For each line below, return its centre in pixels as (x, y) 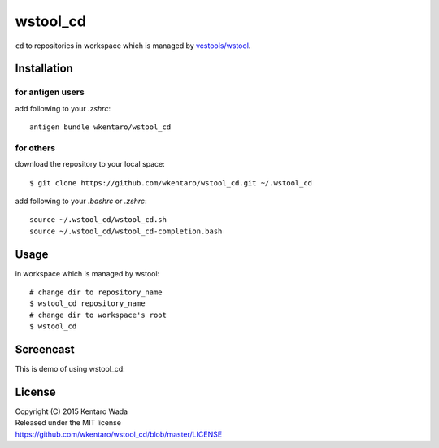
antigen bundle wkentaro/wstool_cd (100, 127)
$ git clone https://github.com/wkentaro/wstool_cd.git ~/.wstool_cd (171, 183)
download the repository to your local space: (90, 164)
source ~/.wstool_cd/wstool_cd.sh (98, 220)
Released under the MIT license (68, 423)
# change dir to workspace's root (98, 315)
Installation (44, 69)
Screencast (45, 350)
